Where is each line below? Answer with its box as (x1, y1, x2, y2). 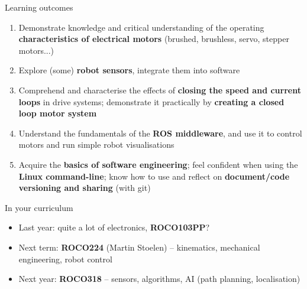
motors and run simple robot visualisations (18, 138, 174, 151)
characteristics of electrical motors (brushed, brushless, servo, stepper (18, 33, 289, 45)
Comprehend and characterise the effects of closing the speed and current (18, 83, 301, 96)
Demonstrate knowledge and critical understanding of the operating (18, 21, 264, 33)
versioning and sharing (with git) (18, 181, 151, 194)
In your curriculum (5, 201, 73, 213)
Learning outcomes (5, 1, 73, 13)
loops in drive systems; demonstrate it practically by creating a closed (18, 95, 285, 108)
